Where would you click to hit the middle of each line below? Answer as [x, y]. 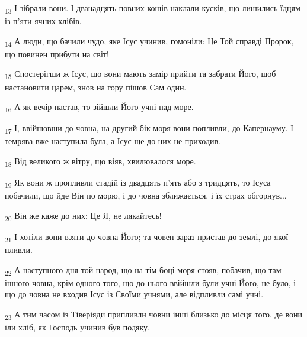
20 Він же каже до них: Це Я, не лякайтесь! [83, 216]
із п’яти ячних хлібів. [43, 21]
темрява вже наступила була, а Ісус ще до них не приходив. [113, 141]
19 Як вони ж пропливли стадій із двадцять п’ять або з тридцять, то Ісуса [138, 183]
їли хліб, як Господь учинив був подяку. [77, 327]
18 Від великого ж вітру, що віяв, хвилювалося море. [100, 162]
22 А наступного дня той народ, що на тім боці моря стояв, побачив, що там [143, 270]
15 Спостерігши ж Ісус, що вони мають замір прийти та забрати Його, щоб [140, 74]
